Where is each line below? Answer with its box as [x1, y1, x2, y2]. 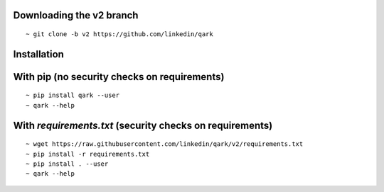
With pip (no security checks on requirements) [13, 71, 225, 83]
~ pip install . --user [26, 160, 109, 168]
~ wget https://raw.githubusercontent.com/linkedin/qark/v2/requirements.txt [26, 140, 304, 148]
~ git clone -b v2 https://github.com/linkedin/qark [26, 30, 213, 38]
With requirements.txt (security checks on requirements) [13, 119, 273, 131]
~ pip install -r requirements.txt [26, 149, 150, 158]
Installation [13, 48, 64, 60]
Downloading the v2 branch [13, 9, 139, 21]
